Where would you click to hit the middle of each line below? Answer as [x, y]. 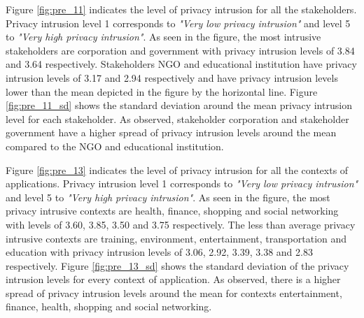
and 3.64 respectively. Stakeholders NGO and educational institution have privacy [181, 64]
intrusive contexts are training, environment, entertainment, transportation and [176, 238]
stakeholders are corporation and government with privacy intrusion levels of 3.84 [180, 50]
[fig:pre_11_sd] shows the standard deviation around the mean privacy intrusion [179, 105]
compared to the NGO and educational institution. [115, 146]
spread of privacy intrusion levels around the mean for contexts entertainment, [174, 292]
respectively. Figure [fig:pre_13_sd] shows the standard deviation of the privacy [177, 265]
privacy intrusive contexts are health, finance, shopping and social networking [172, 211]
